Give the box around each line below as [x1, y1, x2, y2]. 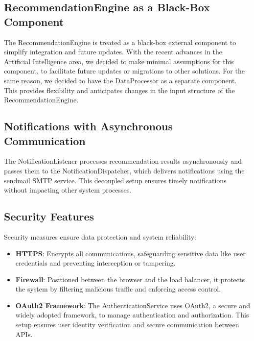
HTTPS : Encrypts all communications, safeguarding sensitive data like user [15, 248, 246, 258]
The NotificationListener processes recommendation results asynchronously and [4, 156, 242, 166]
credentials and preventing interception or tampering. [15, 258, 176, 268]
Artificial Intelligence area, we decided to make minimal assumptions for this [4, 56, 234, 66]
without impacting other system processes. [4, 185, 132, 195]
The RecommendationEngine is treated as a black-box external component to [4, 37, 236, 47]
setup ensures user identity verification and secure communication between [15, 319, 239, 330]
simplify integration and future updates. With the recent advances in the [4, 47, 223, 57]
